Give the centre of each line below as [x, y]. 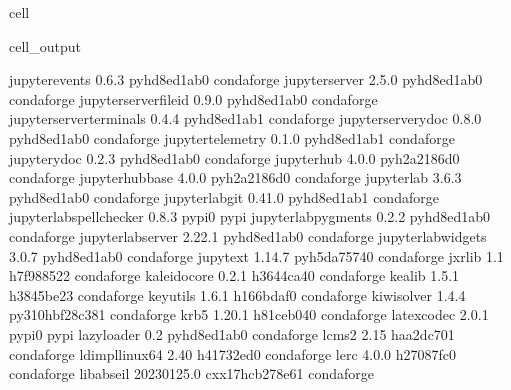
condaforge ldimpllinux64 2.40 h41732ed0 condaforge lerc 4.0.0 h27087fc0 [232, 353]
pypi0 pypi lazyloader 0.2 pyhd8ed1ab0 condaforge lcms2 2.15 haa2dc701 [232, 333]
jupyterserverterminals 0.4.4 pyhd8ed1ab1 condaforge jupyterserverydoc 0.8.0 [245, 118]
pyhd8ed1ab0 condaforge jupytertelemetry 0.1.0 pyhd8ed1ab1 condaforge [232, 137]
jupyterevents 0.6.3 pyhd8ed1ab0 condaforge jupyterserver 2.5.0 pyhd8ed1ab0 [246, 79]
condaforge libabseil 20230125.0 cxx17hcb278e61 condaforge [191, 373]
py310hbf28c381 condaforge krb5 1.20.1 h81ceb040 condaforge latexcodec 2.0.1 [249, 314]
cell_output [45, 45]
